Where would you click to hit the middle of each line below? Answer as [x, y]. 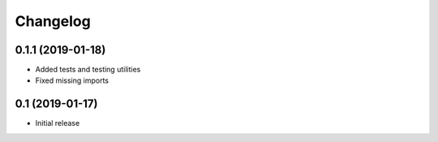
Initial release [58, 123]
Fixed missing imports [72, 80]
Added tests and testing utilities [88, 70]
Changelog [53, 21]
